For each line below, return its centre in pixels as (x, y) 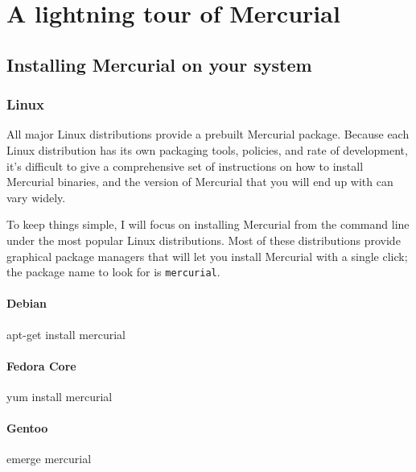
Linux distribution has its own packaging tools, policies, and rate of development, (207, 149)
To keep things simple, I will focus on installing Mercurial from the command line (208, 224)
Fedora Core (41, 365)
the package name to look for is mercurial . (113, 272)
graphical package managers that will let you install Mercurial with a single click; (207, 256)
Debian (27, 303)
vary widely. (36, 197)
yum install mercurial (60, 396)
